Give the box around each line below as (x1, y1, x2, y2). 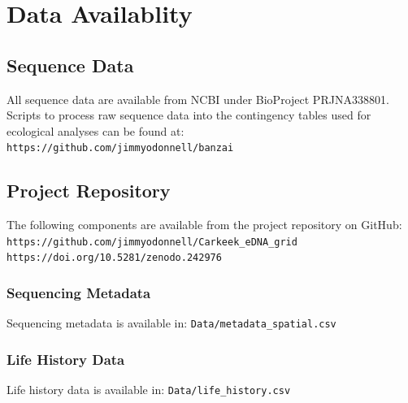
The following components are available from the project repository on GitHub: (7, 216, 402, 233)
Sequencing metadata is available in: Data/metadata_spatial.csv (7, 314, 336, 331)
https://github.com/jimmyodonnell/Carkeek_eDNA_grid (7, 236, 297, 248)
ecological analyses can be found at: (7, 122, 184, 139)
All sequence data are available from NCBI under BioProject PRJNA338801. (7, 90, 389, 107)
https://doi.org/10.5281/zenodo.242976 (7, 252, 222, 264)
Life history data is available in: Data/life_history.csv (7, 381, 291, 398)
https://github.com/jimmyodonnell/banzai (7, 142, 234, 154)
